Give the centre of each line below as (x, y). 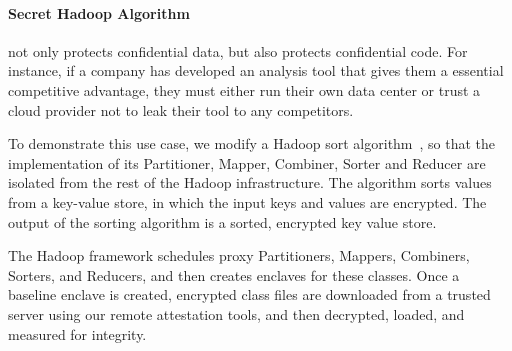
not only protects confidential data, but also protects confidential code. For (238, 50)
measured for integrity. (77, 333)
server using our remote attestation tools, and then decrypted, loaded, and (236, 313)
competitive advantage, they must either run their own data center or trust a (244, 89)
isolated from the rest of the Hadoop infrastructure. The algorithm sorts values (250, 182)
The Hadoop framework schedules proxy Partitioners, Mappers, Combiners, (239, 255)
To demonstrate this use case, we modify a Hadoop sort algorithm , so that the (252, 143)
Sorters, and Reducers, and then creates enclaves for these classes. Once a (234, 274)
